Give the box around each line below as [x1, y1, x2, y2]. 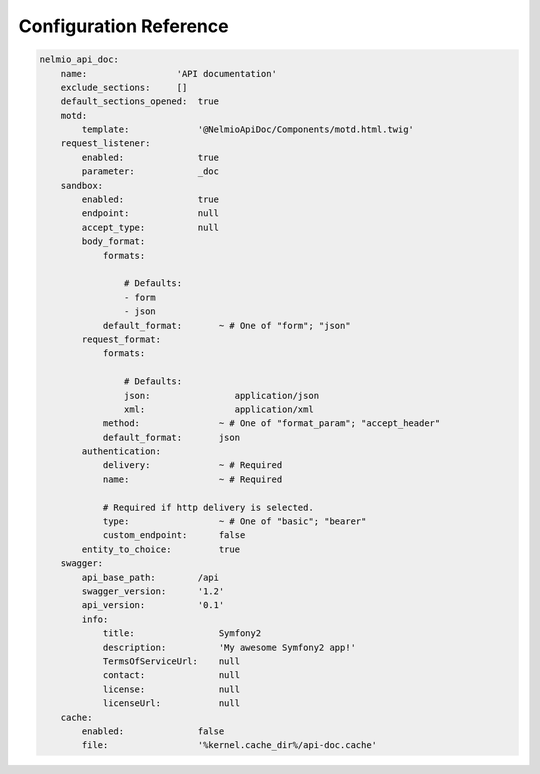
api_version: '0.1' [81, 600, 225, 611]
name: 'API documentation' [60, 68, 277, 79]
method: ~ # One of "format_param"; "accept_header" [102, 418, 441, 429]
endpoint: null [81, 208, 220, 219]
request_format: [81, 333, 162, 345]
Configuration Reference [18, 15, 229, 37]
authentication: [81, 446, 162, 457]
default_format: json [102, 431, 240, 443]
